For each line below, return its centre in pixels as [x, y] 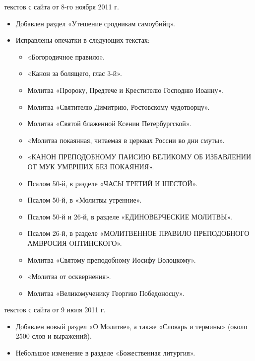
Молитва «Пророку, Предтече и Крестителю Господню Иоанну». [126, 90]
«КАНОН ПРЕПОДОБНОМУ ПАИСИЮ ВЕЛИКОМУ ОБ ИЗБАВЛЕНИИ [139, 157]
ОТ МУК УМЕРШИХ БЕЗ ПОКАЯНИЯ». [91, 166]
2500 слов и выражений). [54, 336]
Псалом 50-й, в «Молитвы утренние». [85, 200]
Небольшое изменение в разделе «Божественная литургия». [105, 353]
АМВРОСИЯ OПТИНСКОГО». [75, 243]
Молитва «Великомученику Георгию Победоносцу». [106, 293]
